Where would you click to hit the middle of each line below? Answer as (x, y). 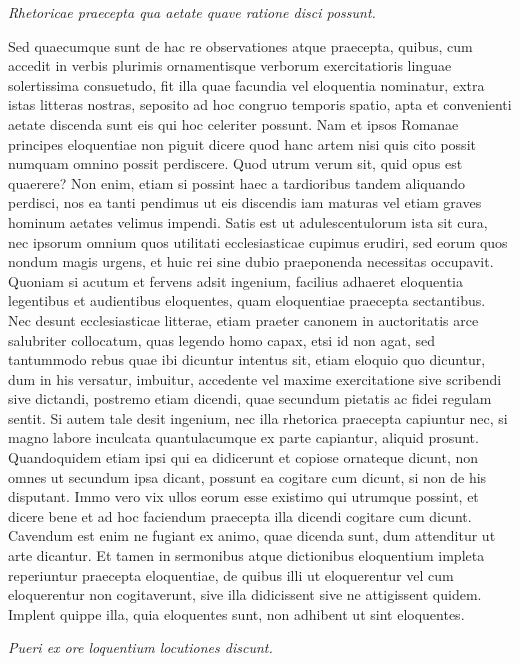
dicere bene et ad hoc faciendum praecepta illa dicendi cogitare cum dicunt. (240, 515)
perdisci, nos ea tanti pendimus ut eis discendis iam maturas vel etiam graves (245, 202)
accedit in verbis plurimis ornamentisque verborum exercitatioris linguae (230, 65)
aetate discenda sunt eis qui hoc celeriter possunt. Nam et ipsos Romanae (233, 123)
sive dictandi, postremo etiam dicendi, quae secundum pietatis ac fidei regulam (250, 398)
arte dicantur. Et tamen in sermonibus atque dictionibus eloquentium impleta (246, 555)
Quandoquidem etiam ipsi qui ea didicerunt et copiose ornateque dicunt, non (243, 457)
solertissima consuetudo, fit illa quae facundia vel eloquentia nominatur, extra (246, 84)
